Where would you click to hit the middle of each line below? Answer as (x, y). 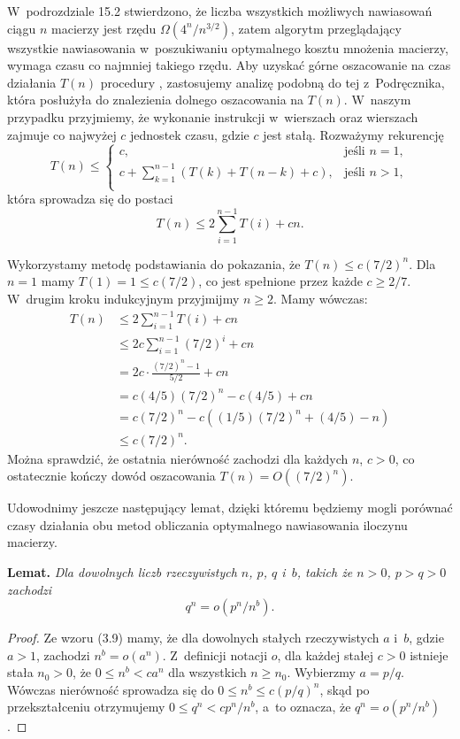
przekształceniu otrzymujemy (86, 707)
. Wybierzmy (321, 672)
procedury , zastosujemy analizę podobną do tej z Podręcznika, (272, 82)
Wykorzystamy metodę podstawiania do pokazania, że (154, 263)
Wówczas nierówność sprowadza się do (111, 689)
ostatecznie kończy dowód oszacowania (111, 476)
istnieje (429, 654)
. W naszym (377, 100)
